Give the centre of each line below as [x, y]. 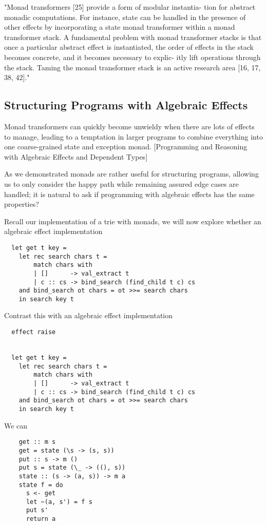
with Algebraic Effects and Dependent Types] [76, 156]
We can [16, 425]
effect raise [34, 332]
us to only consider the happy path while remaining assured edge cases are [121, 183]
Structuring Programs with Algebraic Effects [126, 105]
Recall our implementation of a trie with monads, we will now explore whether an [133, 221]
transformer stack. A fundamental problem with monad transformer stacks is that [133, 37]
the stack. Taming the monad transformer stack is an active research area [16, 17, [132, 67]
